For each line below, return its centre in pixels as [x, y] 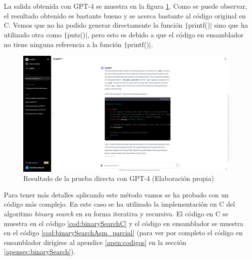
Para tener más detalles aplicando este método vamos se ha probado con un [116, 194]
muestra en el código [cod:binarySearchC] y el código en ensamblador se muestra [124, 223]
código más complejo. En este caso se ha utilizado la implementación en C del [119, 204]
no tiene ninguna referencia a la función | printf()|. [79, 44]
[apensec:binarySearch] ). [40, 252]
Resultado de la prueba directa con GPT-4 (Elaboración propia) [119, 178]
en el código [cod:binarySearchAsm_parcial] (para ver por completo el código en [123, 233]
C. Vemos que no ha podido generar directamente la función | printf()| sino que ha [126, 25]
